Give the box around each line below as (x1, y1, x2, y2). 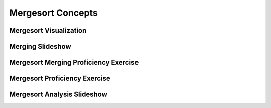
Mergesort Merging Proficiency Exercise (9, 58, 139, 67)
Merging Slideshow (9, 42, 71, 51)
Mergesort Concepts (9, 7, 98, 18)
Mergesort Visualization (9, 26, 87, 35)
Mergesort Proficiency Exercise (9, 74, 110, 83)
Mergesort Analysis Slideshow (9, 90, 107, 99)
